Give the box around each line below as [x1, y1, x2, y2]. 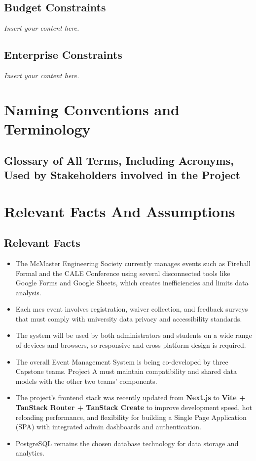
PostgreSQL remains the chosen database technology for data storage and [15, 438, 239, 448]
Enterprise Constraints [4, 47, 122, 62]
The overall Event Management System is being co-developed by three [15, 356, 228, 367]
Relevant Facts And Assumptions [4, 201, 235, 221]
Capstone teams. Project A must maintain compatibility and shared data [15, 366, 237, 376]
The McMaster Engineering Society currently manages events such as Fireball [15, 258, 251, 268]
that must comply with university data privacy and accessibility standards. [15, 313, 242, 323]
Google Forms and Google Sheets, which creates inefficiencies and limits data [15, 277, 249, 288]
